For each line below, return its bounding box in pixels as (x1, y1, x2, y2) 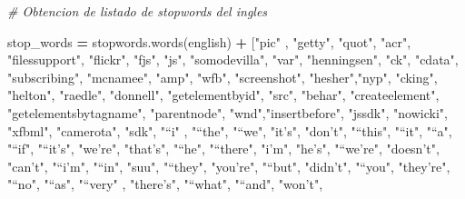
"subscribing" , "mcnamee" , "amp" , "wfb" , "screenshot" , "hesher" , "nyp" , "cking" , (7, 67, 438, 86)
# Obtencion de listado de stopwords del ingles (7, 2, 268, 20)
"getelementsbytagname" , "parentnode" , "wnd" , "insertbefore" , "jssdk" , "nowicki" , (7, 103, 448, 122)
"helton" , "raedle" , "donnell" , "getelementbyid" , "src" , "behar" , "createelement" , (7, 85, 440, 104)
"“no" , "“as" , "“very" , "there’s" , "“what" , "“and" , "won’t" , (7, 174, 323, 194)
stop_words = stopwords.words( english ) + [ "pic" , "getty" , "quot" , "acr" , (7, 32, 411, 51)
